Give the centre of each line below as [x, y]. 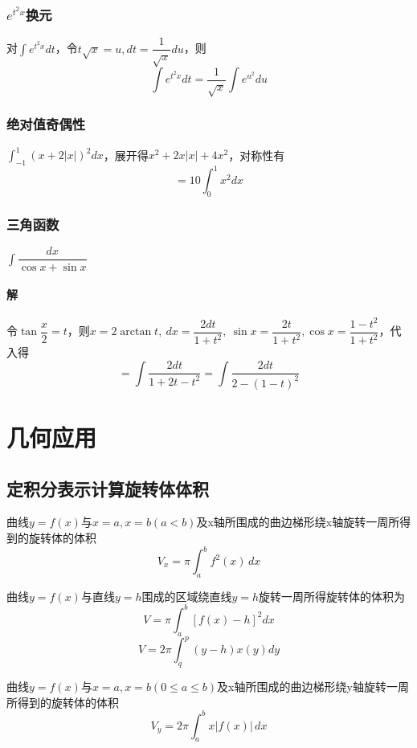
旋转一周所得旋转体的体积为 [332, 596]
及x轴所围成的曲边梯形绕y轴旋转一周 [313, 686]
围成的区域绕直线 [187, 596]
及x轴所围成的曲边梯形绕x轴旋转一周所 [298, 522]
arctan [136, 332]
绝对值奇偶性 [46, 124]
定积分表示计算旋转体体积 [108, 488]
